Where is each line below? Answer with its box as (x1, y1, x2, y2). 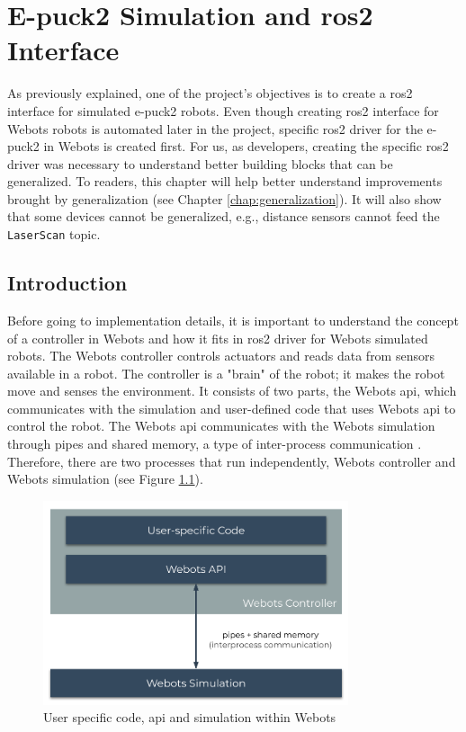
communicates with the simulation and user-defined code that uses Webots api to (7, 398, 456, 417)
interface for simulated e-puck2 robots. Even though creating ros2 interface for (7, 101, 439, 120)
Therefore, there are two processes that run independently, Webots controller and (7, 451, 456, 470)
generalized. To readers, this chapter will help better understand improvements (7, 172, 443, 191)
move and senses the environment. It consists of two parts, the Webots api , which (7, 381, 457, 400)
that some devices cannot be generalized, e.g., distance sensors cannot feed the (7, 207, 440, 226)
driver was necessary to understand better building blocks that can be (7, 154, 393, 173)
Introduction (7, 269, 128, 297)
